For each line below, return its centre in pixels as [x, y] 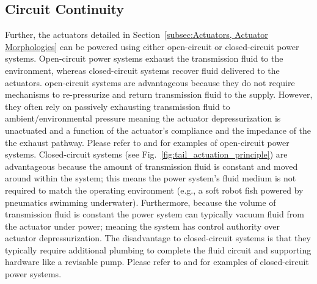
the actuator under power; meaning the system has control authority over [143, 226]
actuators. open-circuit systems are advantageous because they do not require [150, 82]
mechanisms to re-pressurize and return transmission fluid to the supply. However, [159, 94]
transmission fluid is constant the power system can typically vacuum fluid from [155, 214]
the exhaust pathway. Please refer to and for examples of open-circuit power [147, 142]
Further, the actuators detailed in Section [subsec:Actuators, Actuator [137, 35]
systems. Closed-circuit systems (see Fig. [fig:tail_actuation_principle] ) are [146, 154]
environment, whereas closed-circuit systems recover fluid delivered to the [142, 70]
